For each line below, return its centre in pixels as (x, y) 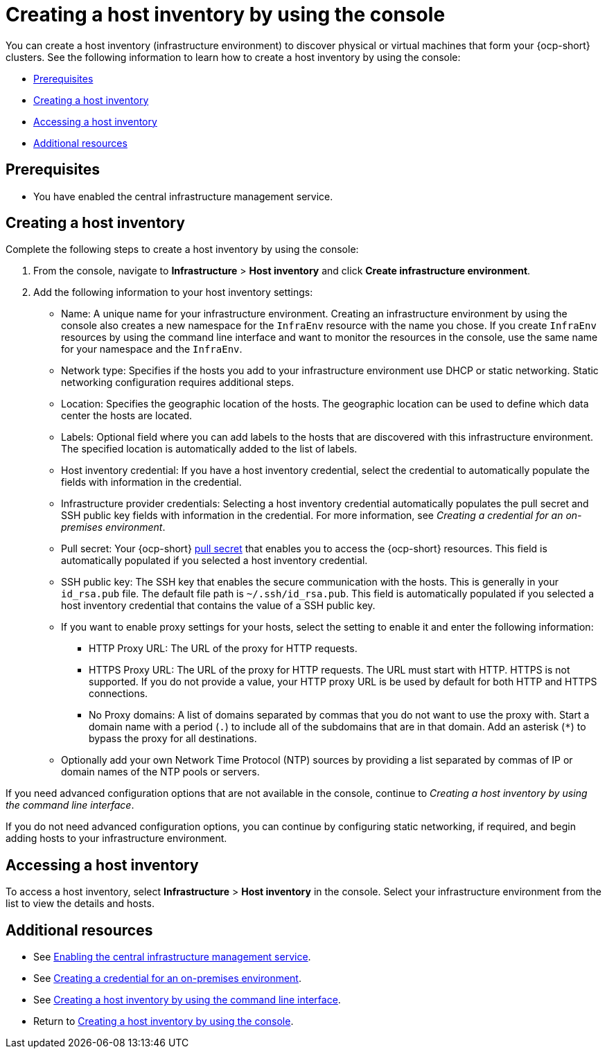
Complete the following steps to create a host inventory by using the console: (182, 249)
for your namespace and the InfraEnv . (152, 349)
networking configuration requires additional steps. (178, 383)
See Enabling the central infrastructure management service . (172, 957)
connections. (118, 694)
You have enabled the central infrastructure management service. (183, 196)
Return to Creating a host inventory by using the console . (164, 1021)
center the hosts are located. (127, 416)
